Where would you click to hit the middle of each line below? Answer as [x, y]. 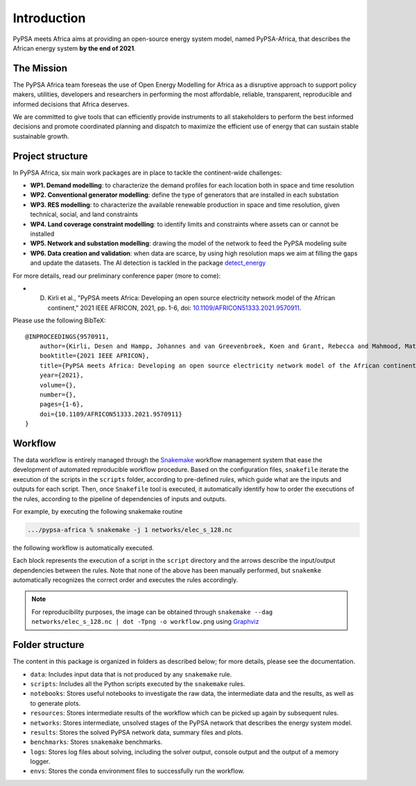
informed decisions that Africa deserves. [71, 104]
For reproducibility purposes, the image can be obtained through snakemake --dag [152, 612]
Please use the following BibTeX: [59, 321]
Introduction [49, 18]
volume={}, [58, 385]
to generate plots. [55, 703]
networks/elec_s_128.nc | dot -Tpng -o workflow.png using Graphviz [145, 622]
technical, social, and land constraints [84, 214]
